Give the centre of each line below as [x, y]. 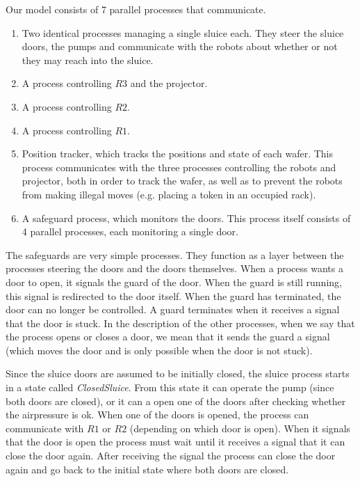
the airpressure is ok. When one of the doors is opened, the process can [157, 415]
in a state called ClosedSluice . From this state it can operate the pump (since [170, 387]
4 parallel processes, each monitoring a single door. [130, 231]
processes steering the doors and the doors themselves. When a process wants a [174, 268]
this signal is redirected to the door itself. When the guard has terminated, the [173, 295]
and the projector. [169, 83]
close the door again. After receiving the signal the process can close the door [171, 456]
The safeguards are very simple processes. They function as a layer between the [175, 254]
